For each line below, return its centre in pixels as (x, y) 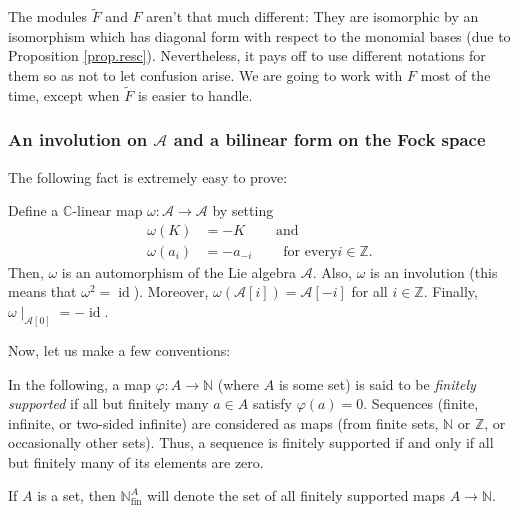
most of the (455, 75)
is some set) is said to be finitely (377, 383)
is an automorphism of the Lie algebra (178, 271)
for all (369, 291)
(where (238, 383)
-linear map (107, 210)
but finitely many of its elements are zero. (136, 461)
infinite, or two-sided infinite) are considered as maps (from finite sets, (223, 422)
